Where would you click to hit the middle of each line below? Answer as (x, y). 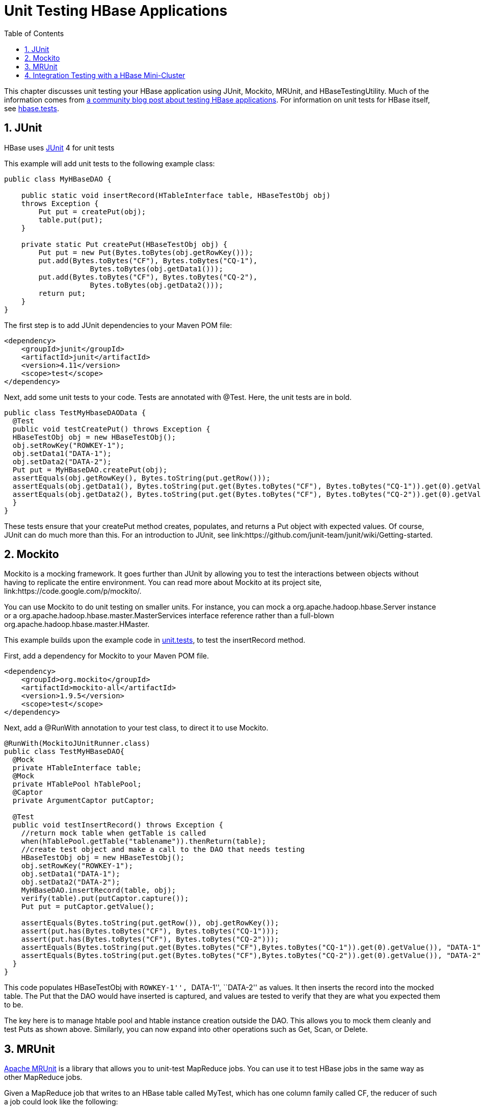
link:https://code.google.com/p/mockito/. (73, 591)
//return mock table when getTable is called (114, 833)
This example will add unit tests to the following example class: (110, 163)
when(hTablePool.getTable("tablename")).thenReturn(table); (144, 841)
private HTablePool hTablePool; (77, 784)
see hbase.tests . (32, 108)
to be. (14, 1005)
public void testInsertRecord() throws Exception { (118, 825)
